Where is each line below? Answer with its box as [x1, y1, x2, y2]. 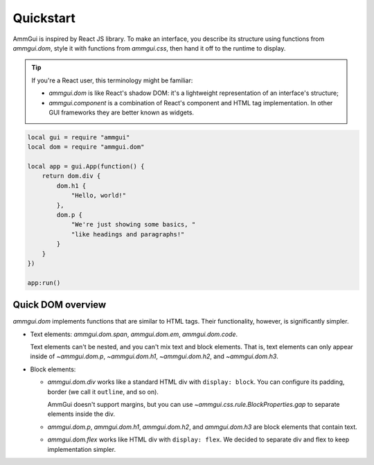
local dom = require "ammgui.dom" [27, 143, 145, 151]
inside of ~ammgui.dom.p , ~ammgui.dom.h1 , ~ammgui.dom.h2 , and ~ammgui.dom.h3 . [30, 352, 278, 360]
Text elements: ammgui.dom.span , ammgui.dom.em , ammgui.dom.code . [30, 330, 238, 338]
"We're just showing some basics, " [71, 220, 196, 229]
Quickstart [12, 10, 76, 26]
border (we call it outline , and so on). [47, 387, 159, 396]
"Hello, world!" [71, 191, 127, 200]
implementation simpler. [47, 445, 116, 453]
